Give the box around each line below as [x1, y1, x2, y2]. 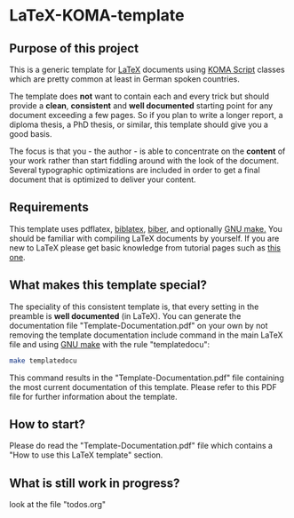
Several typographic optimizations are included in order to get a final [9, 165, 260, 175]
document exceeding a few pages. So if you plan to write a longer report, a [9, 110, 283, 120]
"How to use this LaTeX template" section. [9, 450, 163, 460]
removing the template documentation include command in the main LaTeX [9, 330, 283, 340]
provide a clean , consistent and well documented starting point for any [9, 100, 274, 111]
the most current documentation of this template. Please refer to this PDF [9, 381, 277, 392]
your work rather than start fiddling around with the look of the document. [9, 155, 280, 165]
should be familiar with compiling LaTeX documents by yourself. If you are [9, 233, 280, 243]
